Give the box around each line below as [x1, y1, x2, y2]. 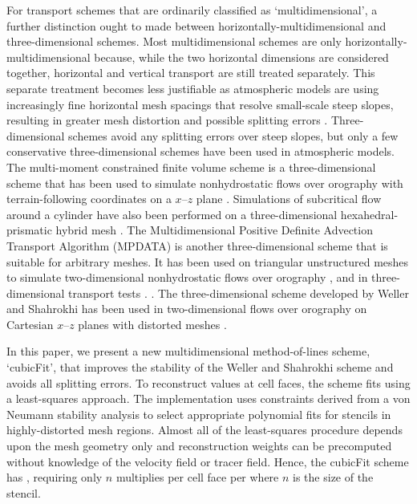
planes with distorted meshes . [78, 315, 227, 332]
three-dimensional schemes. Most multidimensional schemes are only [6, 33, 342, 50]
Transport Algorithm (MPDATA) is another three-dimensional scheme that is [6, 237, 388, 254]
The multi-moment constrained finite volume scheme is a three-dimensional [6, 158, 376, 175]
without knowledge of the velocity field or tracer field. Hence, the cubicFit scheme [6, 453, 409, 469]
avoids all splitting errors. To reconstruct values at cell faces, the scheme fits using [6, 374, 411, 391]
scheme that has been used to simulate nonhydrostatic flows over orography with [6, 174, 403, 191]
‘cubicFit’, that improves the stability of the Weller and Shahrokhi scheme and [6, 359, 394, 376]
